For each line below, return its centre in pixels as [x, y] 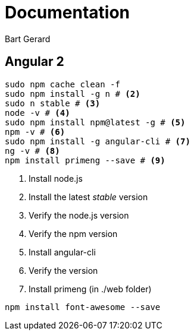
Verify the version [63, 270]
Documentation [68, 12]
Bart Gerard [28, 39]
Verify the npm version [73, 233]
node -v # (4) [37, 113]
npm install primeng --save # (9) [85, 160]
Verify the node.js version [79, 215]
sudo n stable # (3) [53, 103]
